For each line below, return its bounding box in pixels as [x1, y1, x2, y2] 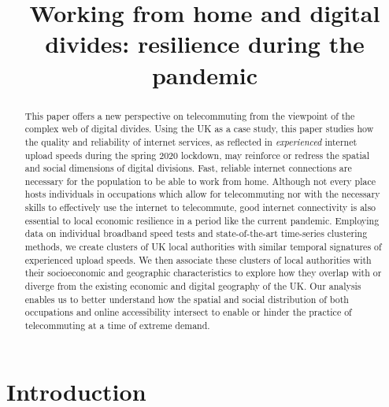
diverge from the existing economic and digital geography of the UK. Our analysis [24, 279, 361, 293]
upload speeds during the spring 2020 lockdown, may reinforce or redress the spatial [24, 148, 370, 161]
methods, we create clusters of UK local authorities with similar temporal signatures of [24, 240, 382, 253]
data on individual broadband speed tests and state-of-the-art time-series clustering [24, 227, 368, 240]
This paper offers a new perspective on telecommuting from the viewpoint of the [24, 109, 355, 122]
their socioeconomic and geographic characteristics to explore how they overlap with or [24, 266, 382, 279]
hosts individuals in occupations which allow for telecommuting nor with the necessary [24, 187, 380, 201]
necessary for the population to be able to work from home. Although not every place [24, 174, 376, 187]
